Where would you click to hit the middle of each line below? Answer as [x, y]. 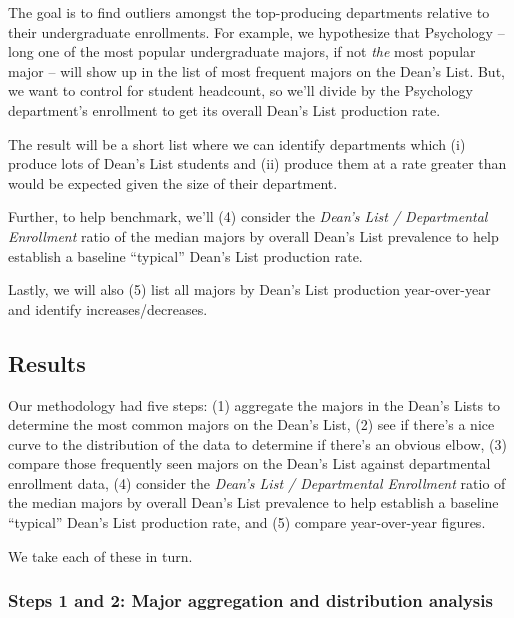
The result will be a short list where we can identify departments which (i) [237, 143]
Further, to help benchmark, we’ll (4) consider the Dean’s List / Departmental [248, 216]
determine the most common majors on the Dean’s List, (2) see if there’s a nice [251, 424]
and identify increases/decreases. [108, 308]
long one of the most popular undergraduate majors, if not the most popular [242, 51]
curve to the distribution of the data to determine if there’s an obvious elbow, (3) [257, 443]
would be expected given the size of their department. [173, 182]
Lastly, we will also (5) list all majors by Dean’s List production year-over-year [249, 289]
